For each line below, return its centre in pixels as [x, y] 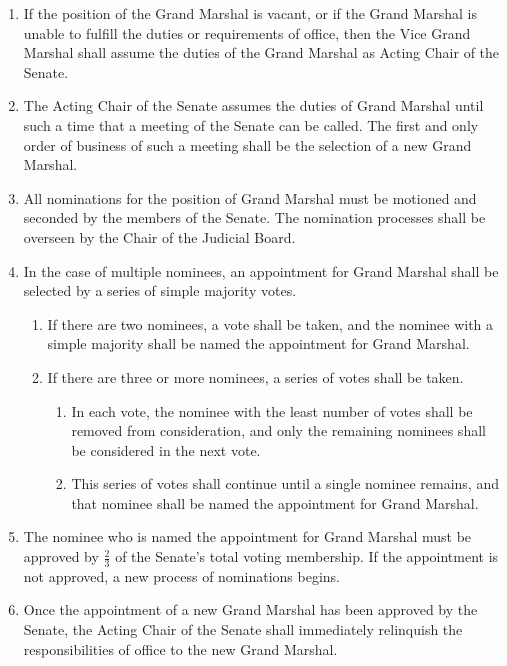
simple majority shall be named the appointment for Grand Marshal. [258, 343]
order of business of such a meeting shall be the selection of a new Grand [247, 144]
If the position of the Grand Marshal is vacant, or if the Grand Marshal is [250, 13]
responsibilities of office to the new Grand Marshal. [180, 648]
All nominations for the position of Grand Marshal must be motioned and [250, 197]
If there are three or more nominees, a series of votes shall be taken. [255, 376]
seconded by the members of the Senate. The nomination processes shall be [254, 217]
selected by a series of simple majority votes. [160, 290]
